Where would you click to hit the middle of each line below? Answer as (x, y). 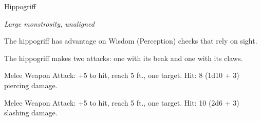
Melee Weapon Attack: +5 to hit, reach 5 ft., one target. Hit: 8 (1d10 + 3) (122, 75)
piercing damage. (31, 85)
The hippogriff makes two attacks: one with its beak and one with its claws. (124, 58)
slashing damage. (31, 113)
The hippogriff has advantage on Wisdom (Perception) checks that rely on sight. (131, 41)
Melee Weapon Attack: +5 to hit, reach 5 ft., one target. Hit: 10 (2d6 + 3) (122, 102)
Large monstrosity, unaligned (49, 23)
